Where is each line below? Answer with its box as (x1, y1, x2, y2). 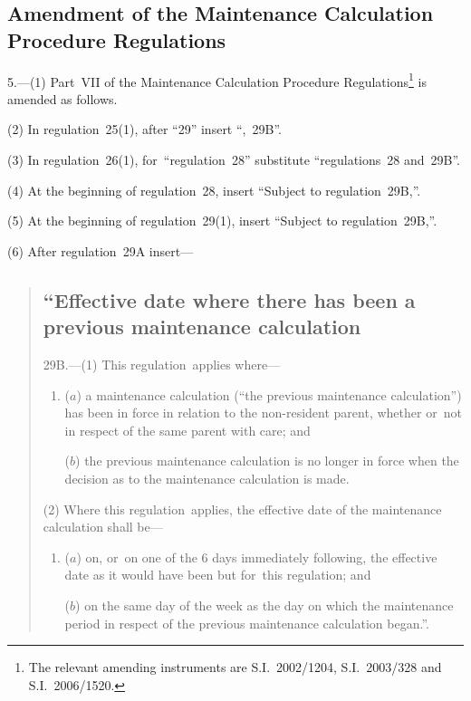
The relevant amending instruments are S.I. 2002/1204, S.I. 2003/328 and (28, 658, 442, 677)
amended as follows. (7, 89, 118, 108)
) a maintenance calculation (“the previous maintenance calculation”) (76, 385, 462, 404)
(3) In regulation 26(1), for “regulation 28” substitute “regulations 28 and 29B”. (7, 150, 460, 169)
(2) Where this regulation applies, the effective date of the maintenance (43, 499, 442, 518)
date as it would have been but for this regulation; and (64, 565, 371, 584)
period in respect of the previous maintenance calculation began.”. (64, 613, 429, 632)
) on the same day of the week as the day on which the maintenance (75, 595, 454, 614)
